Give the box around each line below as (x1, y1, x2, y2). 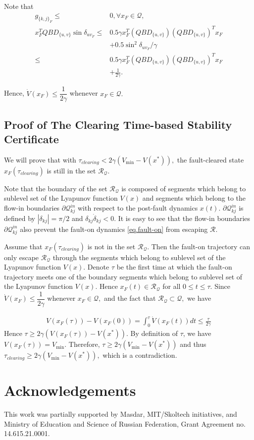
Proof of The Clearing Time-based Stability (4, 116, 232, 132)
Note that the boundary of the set (4, 183, 107, 193)
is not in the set (87, 241, 136, 251)
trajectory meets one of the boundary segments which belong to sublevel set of (4, 271, 243, 281)
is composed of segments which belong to (121, 183, 246, 193)
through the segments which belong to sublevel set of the (52, 252, 226, 262)
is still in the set (47, 165, 96, 175)
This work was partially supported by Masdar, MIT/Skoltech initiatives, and (4, 409, 237, 419)
